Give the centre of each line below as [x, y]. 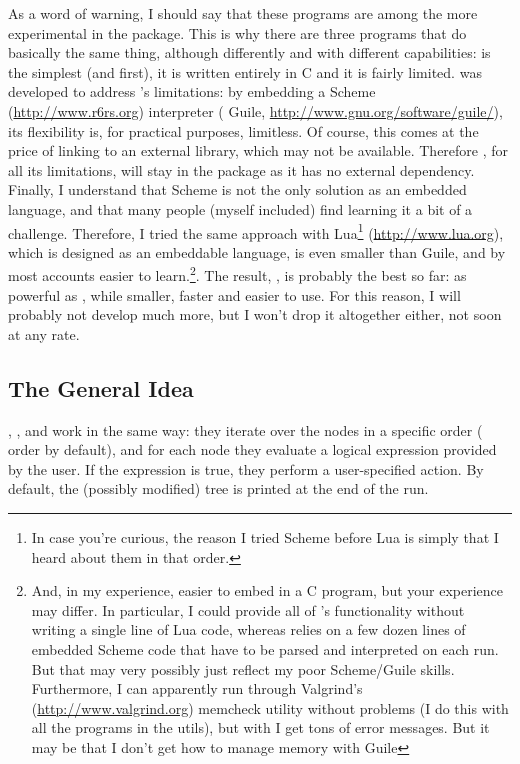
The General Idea [101, 387]
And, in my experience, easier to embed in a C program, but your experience [267, 590]
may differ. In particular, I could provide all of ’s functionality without [248, 609]
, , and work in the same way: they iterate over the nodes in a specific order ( [245, 429]
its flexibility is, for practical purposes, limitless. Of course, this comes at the [243, 130]
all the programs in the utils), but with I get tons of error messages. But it [260, 727]
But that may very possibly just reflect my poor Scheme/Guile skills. [243, 668]
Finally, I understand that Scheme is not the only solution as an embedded [237, 189]
